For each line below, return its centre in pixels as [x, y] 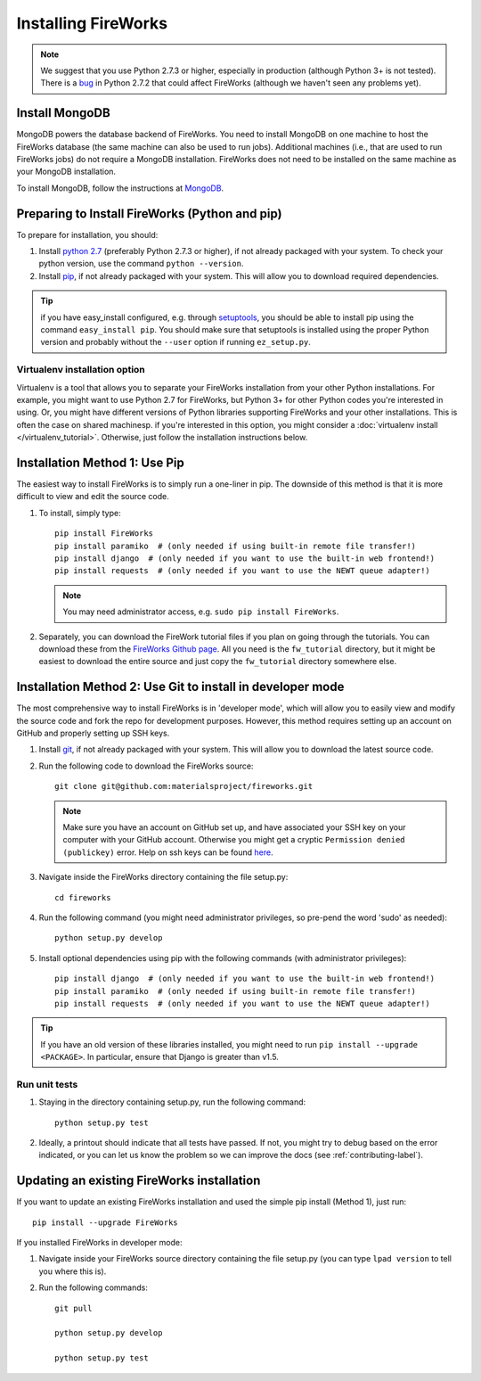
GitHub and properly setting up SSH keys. [93, 733]
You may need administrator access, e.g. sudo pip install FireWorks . [201, 612]
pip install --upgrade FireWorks [105, 1222]
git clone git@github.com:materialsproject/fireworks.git [184, 786]
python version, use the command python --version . [141, 264]
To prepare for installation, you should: [87, 234]
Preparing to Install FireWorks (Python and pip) [149, 214]
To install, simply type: [80, 513]
